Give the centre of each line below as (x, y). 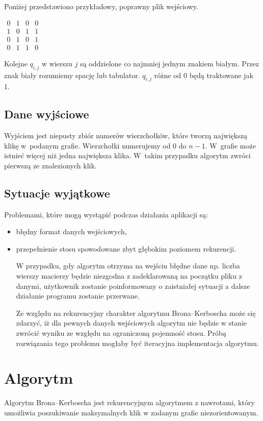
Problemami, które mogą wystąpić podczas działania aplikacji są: (106, 214)
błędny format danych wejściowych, (71, 231)
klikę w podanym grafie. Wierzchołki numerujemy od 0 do (95, 145)
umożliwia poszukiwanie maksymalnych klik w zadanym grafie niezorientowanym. (131, 412)
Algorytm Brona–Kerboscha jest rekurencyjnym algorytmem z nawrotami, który (129, 402)
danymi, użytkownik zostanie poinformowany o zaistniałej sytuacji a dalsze (133, 286)
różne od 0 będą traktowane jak (204, 75)
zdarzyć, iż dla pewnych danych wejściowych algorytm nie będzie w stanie (131, 323)
